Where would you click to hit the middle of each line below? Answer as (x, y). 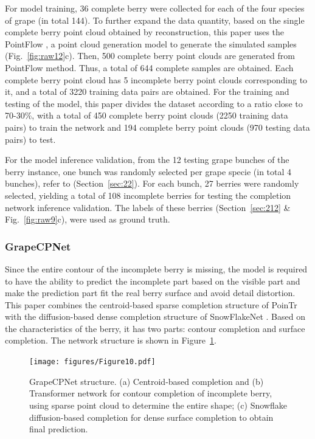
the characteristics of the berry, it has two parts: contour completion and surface (155, 328)
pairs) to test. (30, 139)
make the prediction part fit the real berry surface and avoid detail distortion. (150, 293)
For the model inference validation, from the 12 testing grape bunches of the (147, 160)
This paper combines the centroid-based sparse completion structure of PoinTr (151, 304)
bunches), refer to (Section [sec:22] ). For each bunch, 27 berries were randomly (152, 183)
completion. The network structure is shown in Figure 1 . (111, 340)
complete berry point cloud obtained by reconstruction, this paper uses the (145, 32)
